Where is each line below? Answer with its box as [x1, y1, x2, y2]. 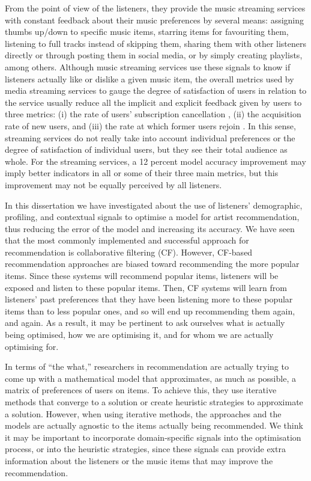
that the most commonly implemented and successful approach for [5, 234, 249, 247]
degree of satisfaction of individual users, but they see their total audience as [5, 143, 288, 156]
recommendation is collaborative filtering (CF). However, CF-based [5, 245, 253, 258]
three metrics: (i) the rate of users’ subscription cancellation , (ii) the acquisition [5, 108, 301, 120]
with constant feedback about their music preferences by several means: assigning [5, 13, 304, 26]
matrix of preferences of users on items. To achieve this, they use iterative [5, 384, 277, 396]
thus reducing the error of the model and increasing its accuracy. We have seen [5, 222, 295, 234]
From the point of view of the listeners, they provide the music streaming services [5, 2, 306, 14]
